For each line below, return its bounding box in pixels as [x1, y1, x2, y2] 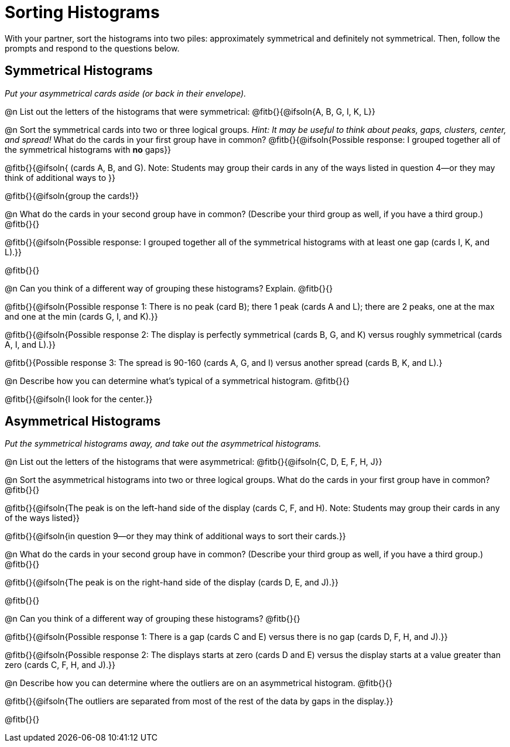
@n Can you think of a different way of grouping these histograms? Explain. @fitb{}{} [5, 283, 333, 293]
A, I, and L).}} [5, 339, 56, 349]
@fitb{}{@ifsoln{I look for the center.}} [5, 393, 153, 404]
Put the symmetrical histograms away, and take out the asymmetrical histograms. [5, 438, 321, 449]
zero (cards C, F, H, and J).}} [5, 660, 115, 670]
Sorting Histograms [5, 2, 160, 22]
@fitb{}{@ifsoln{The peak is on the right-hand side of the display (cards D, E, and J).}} [5, 577, 338, 588]
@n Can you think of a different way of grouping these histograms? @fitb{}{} [5, 614, 300, 624]
